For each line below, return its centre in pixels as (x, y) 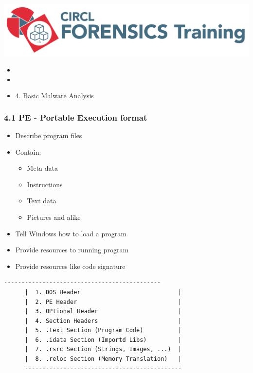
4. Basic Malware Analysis (54, 96)
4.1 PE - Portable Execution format (76, 117)
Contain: (28, 151)
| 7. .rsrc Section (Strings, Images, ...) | (103, 349)
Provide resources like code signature (70, 266)
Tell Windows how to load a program (71, 233)
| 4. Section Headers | (103, 321)
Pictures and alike (54, 217)
